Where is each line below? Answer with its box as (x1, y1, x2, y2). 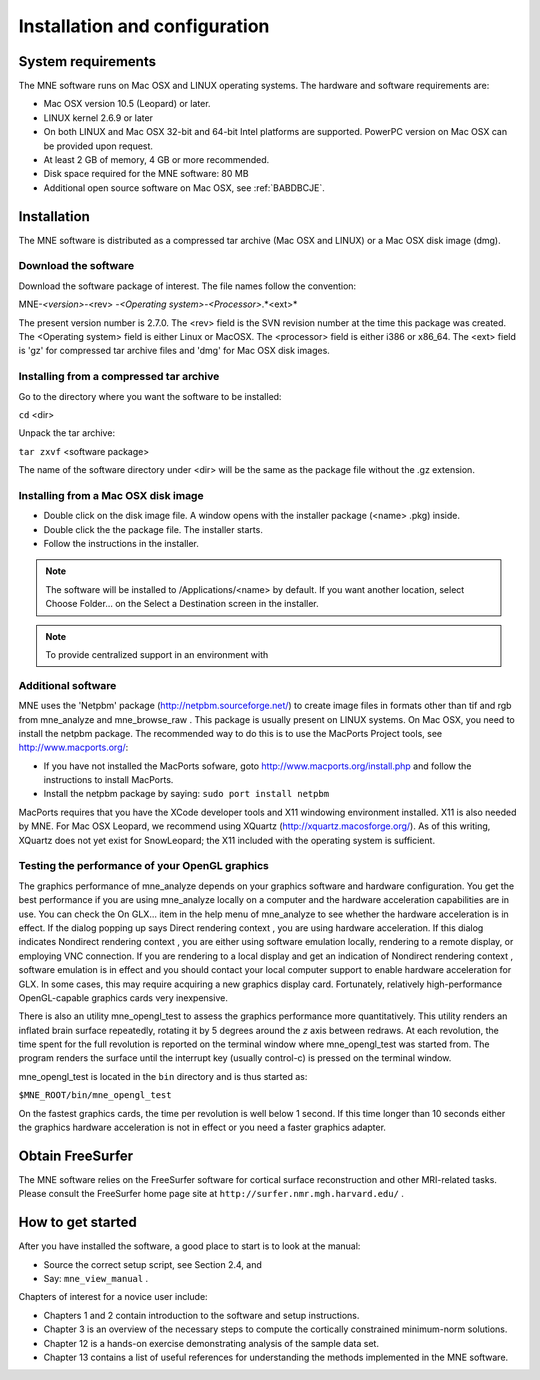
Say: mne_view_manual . (43, 1273, 149, 1285)
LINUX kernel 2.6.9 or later (43, 111, 154, 124)
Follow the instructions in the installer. (43, 538, 200, 550)
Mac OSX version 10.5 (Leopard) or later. (43, 98, 211, 110)
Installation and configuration (18, 15, 270, 37)
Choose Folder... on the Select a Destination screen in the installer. (45, 598, 319, 610)
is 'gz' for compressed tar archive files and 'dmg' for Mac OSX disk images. (18, 345, 330, 357)
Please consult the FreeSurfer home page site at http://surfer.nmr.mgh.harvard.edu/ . (18, 1188, 405, 1200)
